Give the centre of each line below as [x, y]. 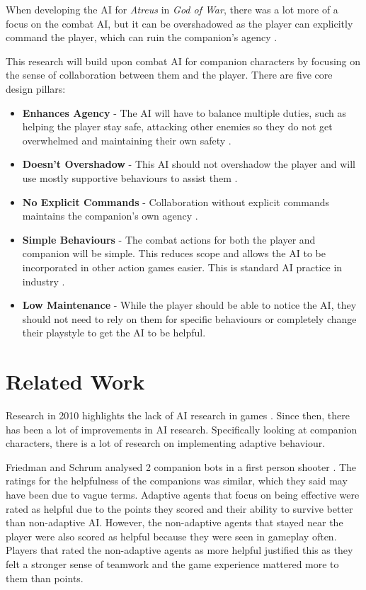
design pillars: [36, 88]
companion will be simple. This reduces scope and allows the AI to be [174, 253]
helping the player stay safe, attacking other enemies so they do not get [177, 126]
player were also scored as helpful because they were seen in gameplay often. [171, 536]
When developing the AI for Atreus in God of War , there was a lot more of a [172, 9]
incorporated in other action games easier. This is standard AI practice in [182, 267]
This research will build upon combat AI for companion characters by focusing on [183, 61]
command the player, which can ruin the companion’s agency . [142, 37]
